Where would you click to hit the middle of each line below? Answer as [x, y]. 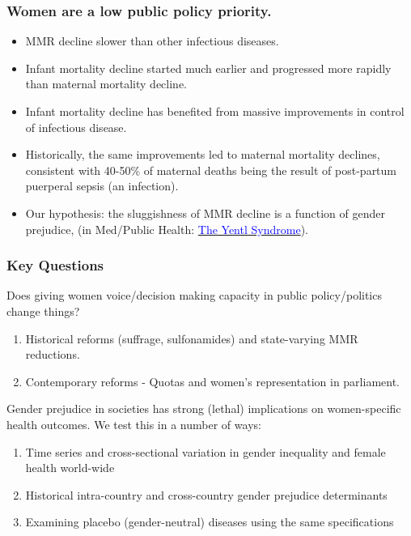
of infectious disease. [76, 127]
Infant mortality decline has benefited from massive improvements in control [215, 111]
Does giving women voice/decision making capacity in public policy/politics [194, 295]
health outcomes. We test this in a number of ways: [134, 424]
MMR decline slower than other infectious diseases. [152, 41]
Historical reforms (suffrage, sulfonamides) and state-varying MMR [192, 338]
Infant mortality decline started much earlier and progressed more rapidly [208, 68]
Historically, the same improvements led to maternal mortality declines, [203, 154]
